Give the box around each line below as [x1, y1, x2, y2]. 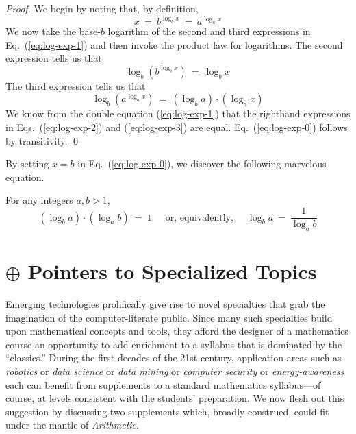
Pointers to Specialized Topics [27, 257, 317, 285]
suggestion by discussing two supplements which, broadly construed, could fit [5, 404, 329, 418]
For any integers [5, 193, 73, 207]
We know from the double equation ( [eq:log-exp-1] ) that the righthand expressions [5, 106, 351, 121]
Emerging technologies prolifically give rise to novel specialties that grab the [5, 297, 325, 311]
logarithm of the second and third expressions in [107, 24, 311, 38]
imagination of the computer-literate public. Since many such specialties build [5, 310, 333, 324]
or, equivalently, [165, 213, 233, 223]
